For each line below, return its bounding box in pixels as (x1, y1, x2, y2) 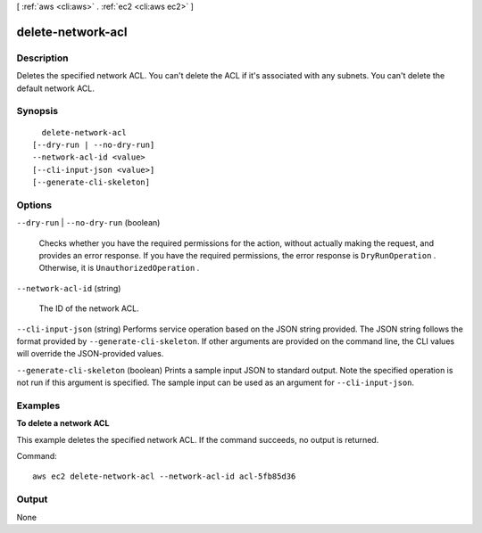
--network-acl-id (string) (16, 283, 121, 293)
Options (16, 199, 53, 211)
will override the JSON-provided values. (16, 348, 164, 359)
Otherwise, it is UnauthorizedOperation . (38, 263, 200, 274)
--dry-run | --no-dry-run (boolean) (16, 217, 161, 228)
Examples (16, 399, 61, 412)
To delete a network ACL (16, 418, 110, 429)
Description (16, 52, 69, 64)
